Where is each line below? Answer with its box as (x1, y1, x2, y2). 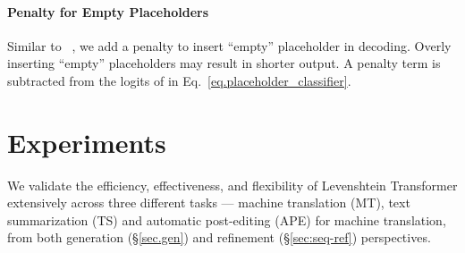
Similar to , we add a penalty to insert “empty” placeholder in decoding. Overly (7, 36, 452, 55)
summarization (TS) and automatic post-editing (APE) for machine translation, (7, 210, 446, 229)
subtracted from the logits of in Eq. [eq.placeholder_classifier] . (7, 71, 351, 89)
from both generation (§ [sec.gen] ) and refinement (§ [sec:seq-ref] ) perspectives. (7, 228, 431, 247)
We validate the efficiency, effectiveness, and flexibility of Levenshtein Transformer (7, 175, 458, 194)
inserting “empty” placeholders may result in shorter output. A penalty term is (7, 54, 441, 72)
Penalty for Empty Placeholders (7, 2, 209, 21)
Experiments (7, 123, 166, 160)
